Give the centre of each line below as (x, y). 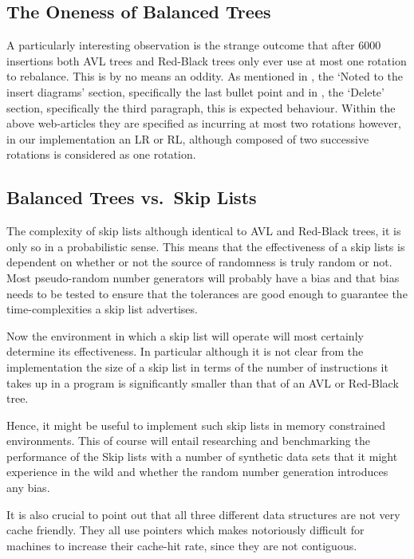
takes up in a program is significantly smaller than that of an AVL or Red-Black (203, 382)
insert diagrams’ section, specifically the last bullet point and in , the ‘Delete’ (195, 91)
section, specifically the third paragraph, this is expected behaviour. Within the (201, 107)
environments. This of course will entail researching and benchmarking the (188, 441)
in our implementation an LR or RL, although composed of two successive (188, 138)
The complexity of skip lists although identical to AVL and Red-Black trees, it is (204, 231)
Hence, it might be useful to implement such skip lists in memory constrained (196, 425)
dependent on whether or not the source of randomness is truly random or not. (199, 262)
